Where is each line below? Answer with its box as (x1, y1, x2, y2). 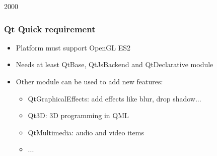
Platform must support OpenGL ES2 (16, 42, 131, 53)
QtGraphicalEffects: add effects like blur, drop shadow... (28, 93, 201, 103)
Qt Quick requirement (4, 22, 96, 35)
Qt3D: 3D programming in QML (28, 110, 129, 121)
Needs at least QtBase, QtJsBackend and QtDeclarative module (16, 59, 213, 70)
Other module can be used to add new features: (16, 76, 163, 86)
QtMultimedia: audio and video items (28, 127, 144, 137)
